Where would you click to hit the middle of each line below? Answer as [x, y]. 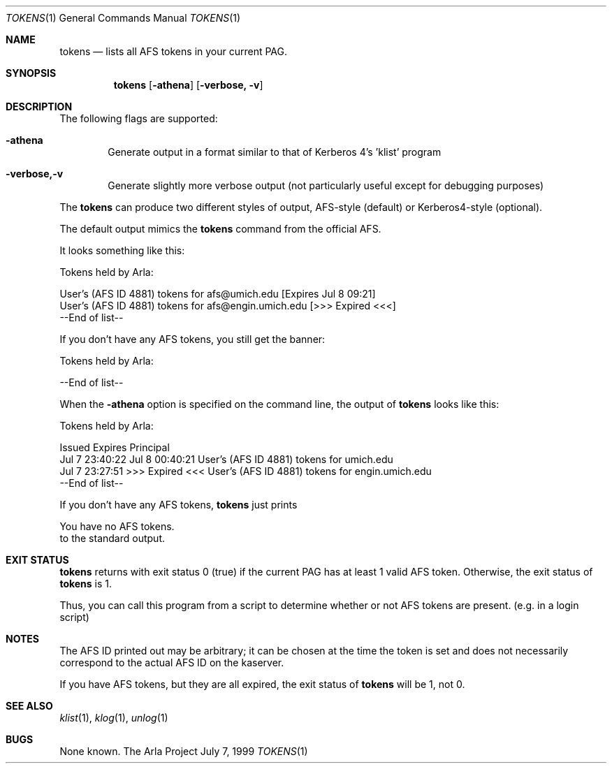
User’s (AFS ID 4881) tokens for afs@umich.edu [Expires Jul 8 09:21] [218, 294]
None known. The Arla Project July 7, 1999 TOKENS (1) [184, 751]
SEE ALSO [29, 706]
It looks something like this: [122, 250]
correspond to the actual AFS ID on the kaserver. [172, 662]
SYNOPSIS [31, 73]
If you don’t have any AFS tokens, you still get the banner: [192, 339]
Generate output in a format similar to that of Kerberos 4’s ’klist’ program [275, 152]
